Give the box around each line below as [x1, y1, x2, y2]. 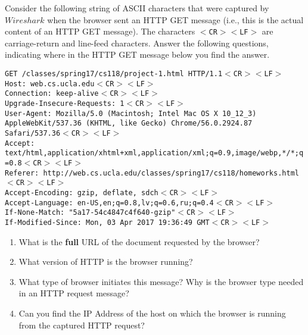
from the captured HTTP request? [18, 318, 145, 331]
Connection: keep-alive [5, 89, 99, 98]
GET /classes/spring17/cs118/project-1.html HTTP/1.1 [5, 70, 223, 79]
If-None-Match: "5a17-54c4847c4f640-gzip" [5, 208, 176, 217]
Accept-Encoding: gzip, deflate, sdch [5, 188, 158, 197]
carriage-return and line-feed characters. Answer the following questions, [5, 36, 269, 49]
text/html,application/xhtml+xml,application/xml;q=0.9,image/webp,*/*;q [5, 149, 304, 158]
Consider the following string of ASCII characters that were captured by [5, 2, 269, 14]
